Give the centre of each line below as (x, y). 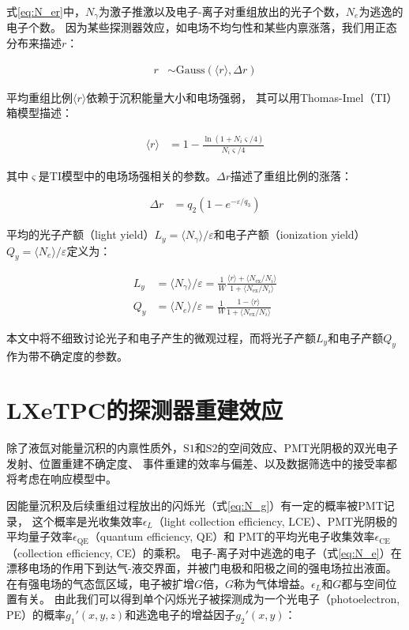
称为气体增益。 (273, 583)
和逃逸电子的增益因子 (180, 615)
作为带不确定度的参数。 (67, 355)
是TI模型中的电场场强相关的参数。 (128, 175)
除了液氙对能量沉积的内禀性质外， (95, 448)
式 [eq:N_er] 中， (46, 11)
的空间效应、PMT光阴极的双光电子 (308, 448)
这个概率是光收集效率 (87, 521)
